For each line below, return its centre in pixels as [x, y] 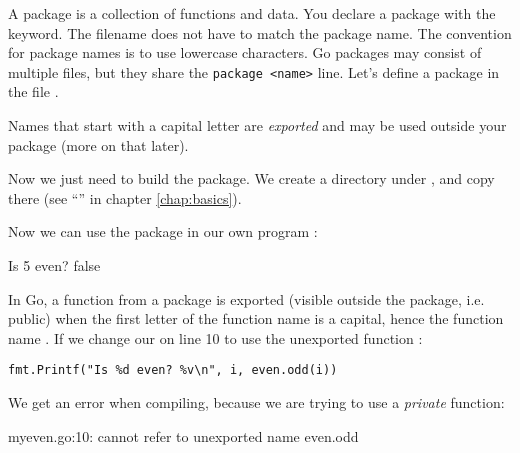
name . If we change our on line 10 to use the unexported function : [215, 337]
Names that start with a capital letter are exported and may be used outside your [257, 125]
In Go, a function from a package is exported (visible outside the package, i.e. [246, 298]
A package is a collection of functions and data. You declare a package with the [252, 13]
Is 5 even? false [54, 265]
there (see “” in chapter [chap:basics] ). [125, 197]
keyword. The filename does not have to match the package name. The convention [260, 32]
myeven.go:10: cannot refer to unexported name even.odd [183, 435]
